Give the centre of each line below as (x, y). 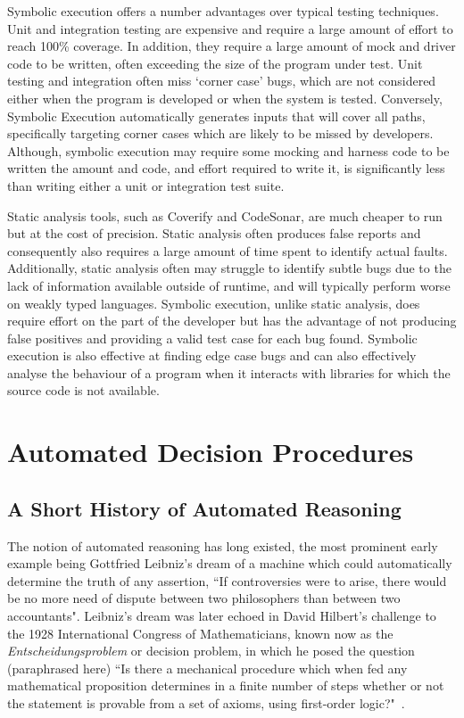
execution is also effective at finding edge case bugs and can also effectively (212, 355)
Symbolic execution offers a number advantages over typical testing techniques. (223, 11)
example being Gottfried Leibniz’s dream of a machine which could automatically (230, 563)
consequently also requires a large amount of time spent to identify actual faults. (228, 250)
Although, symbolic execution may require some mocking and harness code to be (228, 150)
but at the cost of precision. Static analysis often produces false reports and (214, 233)
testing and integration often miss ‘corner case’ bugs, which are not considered (222, 81)
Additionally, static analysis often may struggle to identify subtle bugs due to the (229, 268)
